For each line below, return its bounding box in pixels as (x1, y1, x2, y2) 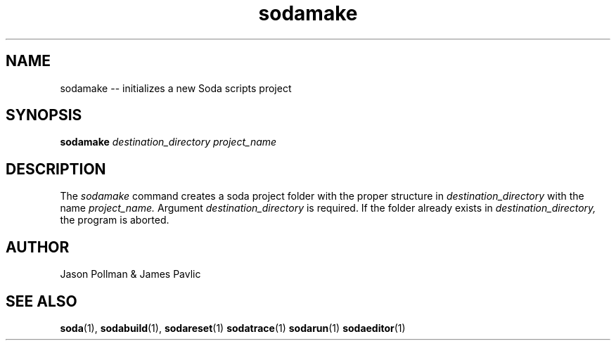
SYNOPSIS (6, 106, 82, 124)
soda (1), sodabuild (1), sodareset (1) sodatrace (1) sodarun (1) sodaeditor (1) (60, 321, 406, 334)
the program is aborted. (60, 214, 169, 226)
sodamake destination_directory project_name (60, 136, 277, 148)
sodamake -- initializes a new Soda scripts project (60, 82, 292, 94)
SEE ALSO (6, 292, 77, 310)
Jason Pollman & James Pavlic (60, 268, 201, 281)
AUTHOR (6, 238, 70, 256)
